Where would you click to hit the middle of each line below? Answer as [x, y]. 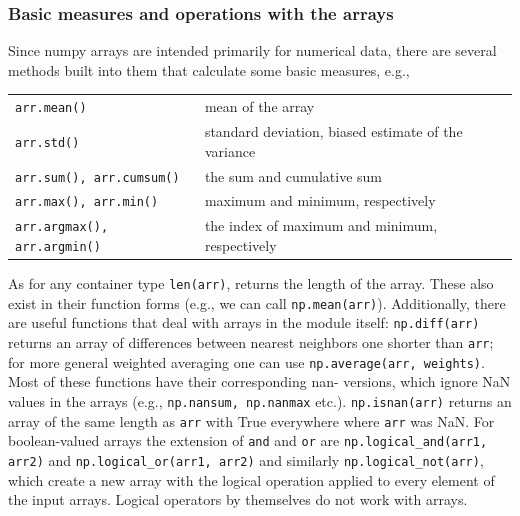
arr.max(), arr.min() [87, 202]
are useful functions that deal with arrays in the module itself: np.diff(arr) [244, 322]
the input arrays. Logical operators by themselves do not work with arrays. [238, 499]
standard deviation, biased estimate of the [333, 131]
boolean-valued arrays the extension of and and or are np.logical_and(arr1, [248, 440]
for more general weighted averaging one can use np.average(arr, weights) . [246, 361]
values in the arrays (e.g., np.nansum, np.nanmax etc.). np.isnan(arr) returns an [260, 401]
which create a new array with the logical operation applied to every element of [251, 479]
